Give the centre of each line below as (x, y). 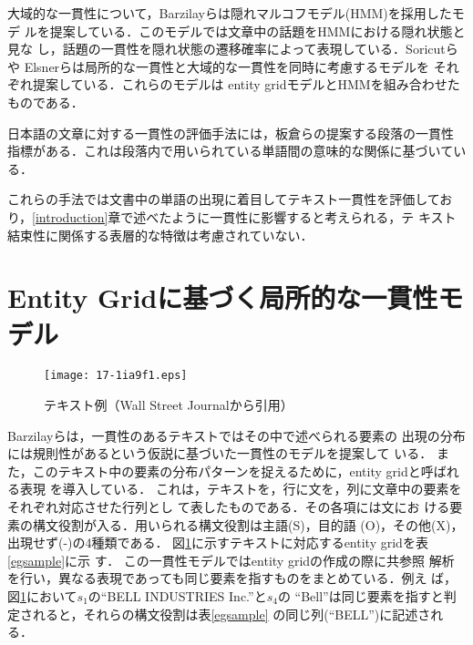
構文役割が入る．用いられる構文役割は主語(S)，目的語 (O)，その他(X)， (248, 524)
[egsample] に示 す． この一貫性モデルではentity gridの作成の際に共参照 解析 (231, 560)
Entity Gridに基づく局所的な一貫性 (223, 297)
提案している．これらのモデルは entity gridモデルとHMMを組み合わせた (246, 84)
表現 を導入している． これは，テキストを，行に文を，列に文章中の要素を (241, 489)
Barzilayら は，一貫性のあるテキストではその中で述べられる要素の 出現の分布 (236, 435)
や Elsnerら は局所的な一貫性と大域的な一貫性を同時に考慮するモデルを (219, 66)
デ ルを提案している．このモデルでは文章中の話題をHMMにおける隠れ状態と (236, 31)
